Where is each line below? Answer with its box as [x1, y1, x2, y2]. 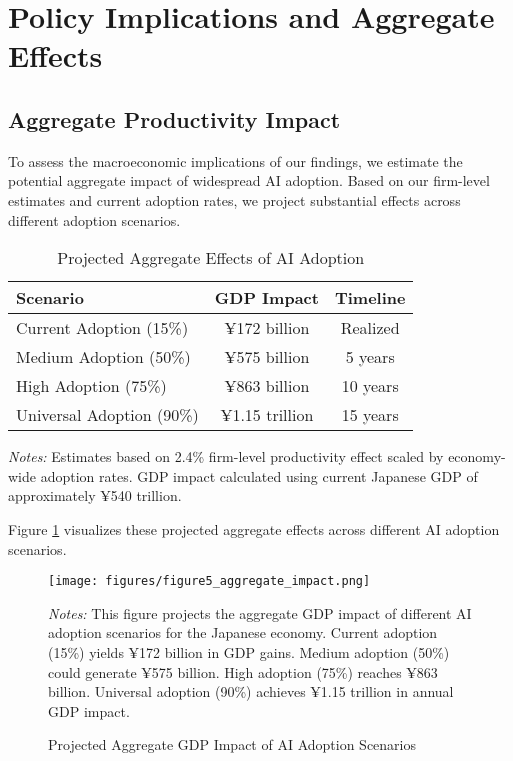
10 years [341, 374, 399, 398]
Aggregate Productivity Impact [8, 103, 341, 134]
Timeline [334, 286, 406, 310]
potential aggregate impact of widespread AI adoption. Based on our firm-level [8, 170, 490, 191]
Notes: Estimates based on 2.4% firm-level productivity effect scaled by [8, 446, 444, 467]
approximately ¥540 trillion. [8, 485, 182, 506]
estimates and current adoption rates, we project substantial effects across [8, 189, 461, 210]
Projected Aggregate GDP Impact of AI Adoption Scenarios [48, 734, 416, 755]
